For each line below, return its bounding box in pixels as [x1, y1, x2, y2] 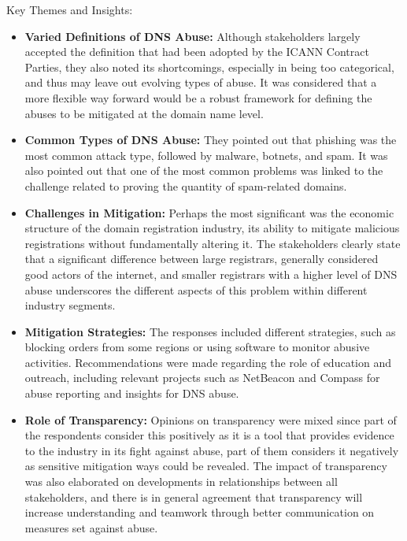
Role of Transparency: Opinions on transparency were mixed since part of [24, 411, 397, 428]
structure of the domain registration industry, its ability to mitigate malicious [24, 220, 400, 236]
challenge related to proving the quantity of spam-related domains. [24, 177, 347, 194]
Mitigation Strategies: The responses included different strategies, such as [24, 323, 396, 339]
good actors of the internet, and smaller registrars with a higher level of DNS [24, 265, 398, 282]
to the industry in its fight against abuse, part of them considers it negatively [24, 442, 399, 458]
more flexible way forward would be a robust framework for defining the [24, 89, 372, 106]
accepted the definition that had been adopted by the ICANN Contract [24, 43, 369, 60]
